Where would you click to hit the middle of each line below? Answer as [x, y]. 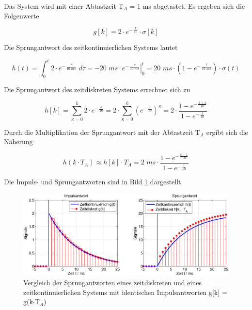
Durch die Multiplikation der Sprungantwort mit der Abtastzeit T [102, 132]
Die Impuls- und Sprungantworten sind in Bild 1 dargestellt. [94, 182]
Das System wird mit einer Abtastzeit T [64, 6]
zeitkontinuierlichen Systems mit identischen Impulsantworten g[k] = [125, 292]
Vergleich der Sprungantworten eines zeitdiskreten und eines [112, 282]
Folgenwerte [22, 15]
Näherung [18, 141]
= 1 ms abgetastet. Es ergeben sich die [187, 6]
